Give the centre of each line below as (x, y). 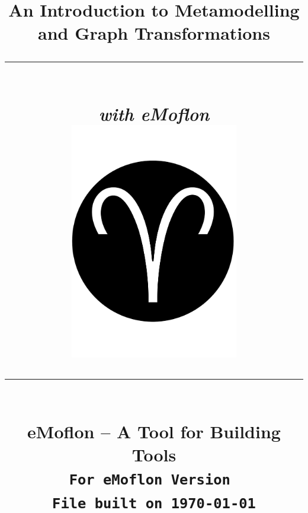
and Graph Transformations (154, 33)
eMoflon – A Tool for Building (154, 431)
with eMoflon (154, 113)
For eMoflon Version (150, 479)
